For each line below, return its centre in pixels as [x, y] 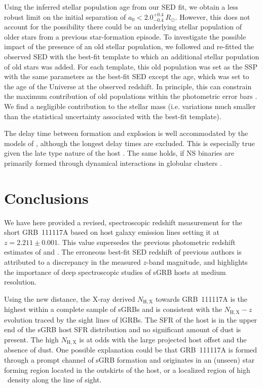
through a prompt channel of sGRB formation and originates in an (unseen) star [129, 359]
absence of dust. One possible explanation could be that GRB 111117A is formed [131, 350]
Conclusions [46, 198]
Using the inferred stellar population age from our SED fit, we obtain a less [121, 7]
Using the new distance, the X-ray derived [70, 298]
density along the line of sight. [54, 380]
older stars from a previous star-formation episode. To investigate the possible [125, 36]
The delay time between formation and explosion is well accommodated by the [126, 133]
